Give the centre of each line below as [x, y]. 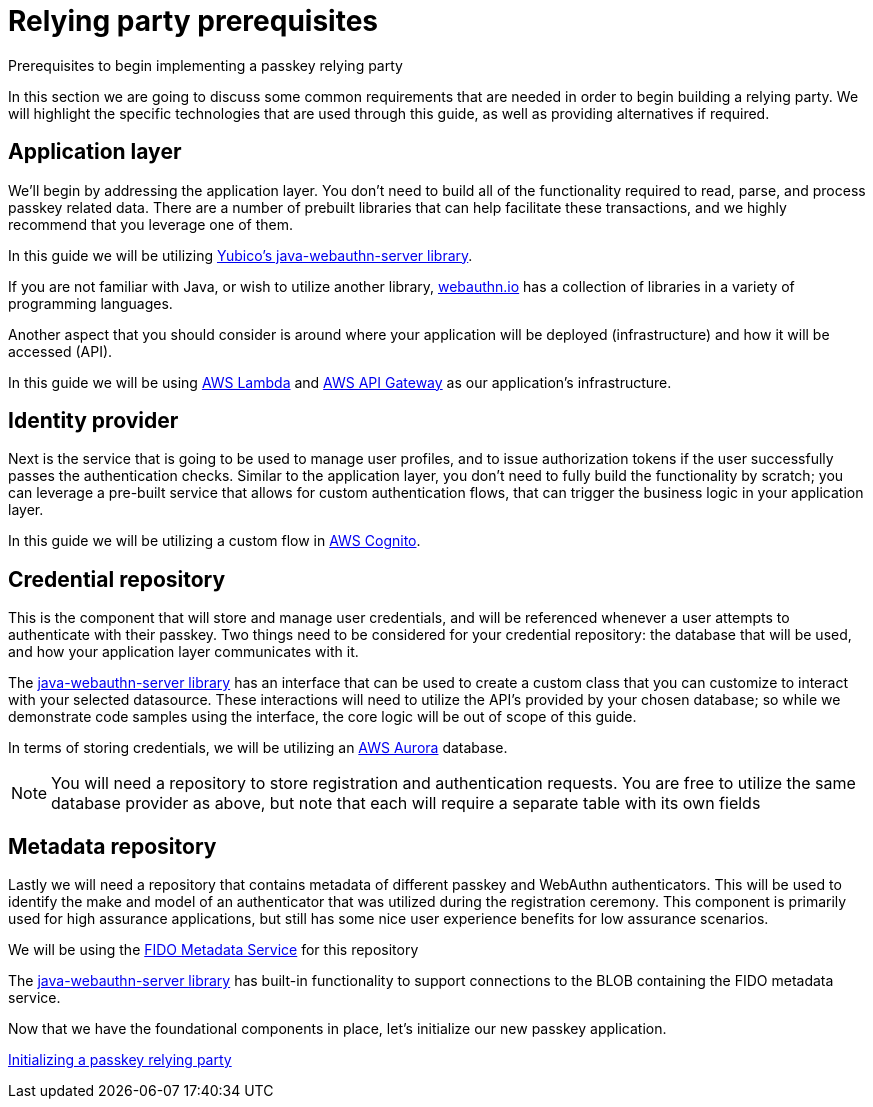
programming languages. [90, 303]
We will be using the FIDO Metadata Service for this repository [213, 950]
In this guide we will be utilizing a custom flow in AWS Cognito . [214, 541]
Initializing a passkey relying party [120, 1060]
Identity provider [93, 421]
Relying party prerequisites [193, 21]
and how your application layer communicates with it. [183, 652]
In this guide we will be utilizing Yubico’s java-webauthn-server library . [240, 255]
